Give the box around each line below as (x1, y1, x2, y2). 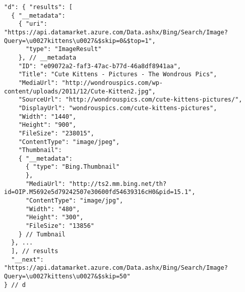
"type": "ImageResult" (25, 45, 102, 53)
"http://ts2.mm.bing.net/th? (69, 180, 167, 187)
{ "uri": (18, 20, 47, 28)
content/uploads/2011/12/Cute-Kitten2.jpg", (4, 87, 156, 95)
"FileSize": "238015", (18, 129, 94, 137)
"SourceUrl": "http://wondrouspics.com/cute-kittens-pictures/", (18, 96, 242, 104)
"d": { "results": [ (4, 4, 73, 11)
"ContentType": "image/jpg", (25, 197, 124, 205)
